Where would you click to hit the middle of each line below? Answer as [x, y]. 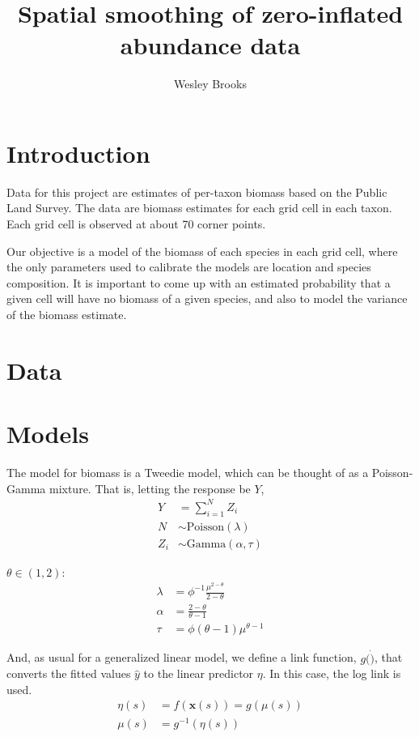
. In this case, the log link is [332, 673]
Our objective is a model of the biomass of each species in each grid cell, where [202, 251]
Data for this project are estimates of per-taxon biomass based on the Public [197, 192]
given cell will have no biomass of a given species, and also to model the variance [207, 298]
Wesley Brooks [210, 84]
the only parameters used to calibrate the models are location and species [189, 267]
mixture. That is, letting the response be [150, 488]
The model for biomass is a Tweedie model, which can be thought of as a [188, 473]
